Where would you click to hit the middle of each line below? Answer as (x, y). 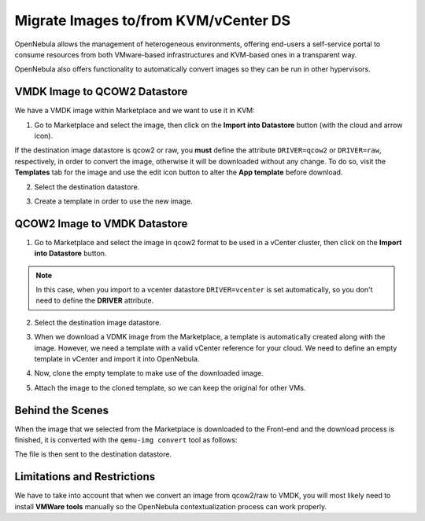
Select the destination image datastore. (98, 322)
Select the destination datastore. (87, 187)
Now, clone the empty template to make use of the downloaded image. (149, 373)
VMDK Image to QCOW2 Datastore (101, 92)
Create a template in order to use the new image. (113, 201)
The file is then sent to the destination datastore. (93, 454)
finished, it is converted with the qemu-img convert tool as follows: (126, 440)
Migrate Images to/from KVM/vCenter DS (153, 20)
